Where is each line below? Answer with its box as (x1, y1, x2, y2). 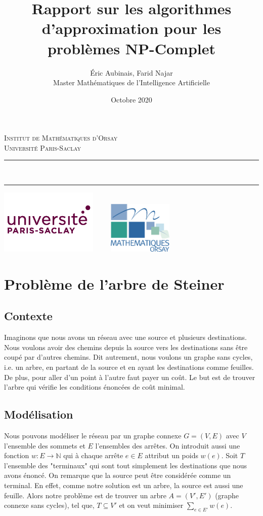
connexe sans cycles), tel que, (4, 500, 95, 510)
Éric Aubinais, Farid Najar (90, 67, 173, 78)
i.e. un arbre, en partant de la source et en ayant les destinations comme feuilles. (4, 362, 254, 372)
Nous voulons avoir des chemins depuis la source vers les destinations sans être (4, 341, 248, 352)
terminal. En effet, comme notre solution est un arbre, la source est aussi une (4, 480, 243, 491)
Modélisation (4, 406, 73, 422)
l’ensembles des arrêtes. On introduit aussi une (95, 440, 240, 451)
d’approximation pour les (41, 18, 222, 39)
